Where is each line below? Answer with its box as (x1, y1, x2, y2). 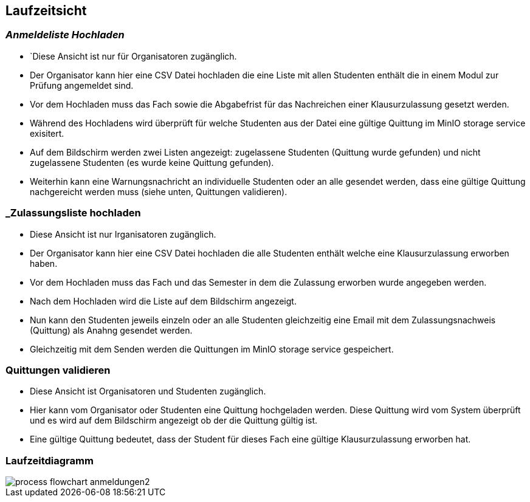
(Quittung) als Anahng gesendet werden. (30, 325, 193, 335)
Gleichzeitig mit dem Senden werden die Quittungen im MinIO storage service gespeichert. (30, 343, 394, 354)
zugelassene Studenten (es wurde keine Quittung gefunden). (30, 157, 274, 168)
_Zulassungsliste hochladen (5, 207, 141, 219)
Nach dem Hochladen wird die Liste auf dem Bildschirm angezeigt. (30, 295, 297, 306)
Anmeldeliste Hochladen (5, 29, 125, 41)
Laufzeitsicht (5, 3, 87, 18)
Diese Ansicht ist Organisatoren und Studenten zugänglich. (30, 386, 266, 397)
